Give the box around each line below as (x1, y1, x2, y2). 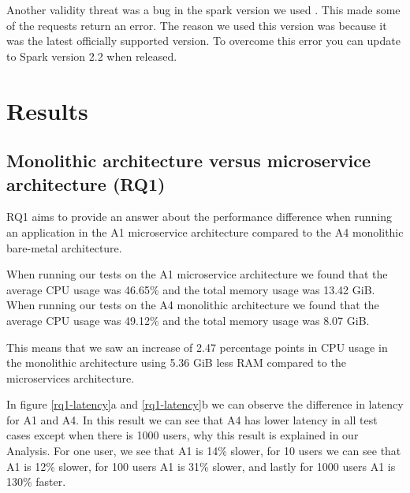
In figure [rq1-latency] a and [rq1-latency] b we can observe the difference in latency (6, 396, 404, 413)
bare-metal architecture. (6, 239, 122, 256)
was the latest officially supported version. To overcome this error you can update (6, 32, 401, 49)
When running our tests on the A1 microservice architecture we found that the (6, 266, 388, 282)
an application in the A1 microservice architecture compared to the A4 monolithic (6, 223, 404, 240)
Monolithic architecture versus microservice (6, 148, 371, 173)
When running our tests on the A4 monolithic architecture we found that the (6, 297, 379, 313)
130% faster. (6, 473, 66, 490)
